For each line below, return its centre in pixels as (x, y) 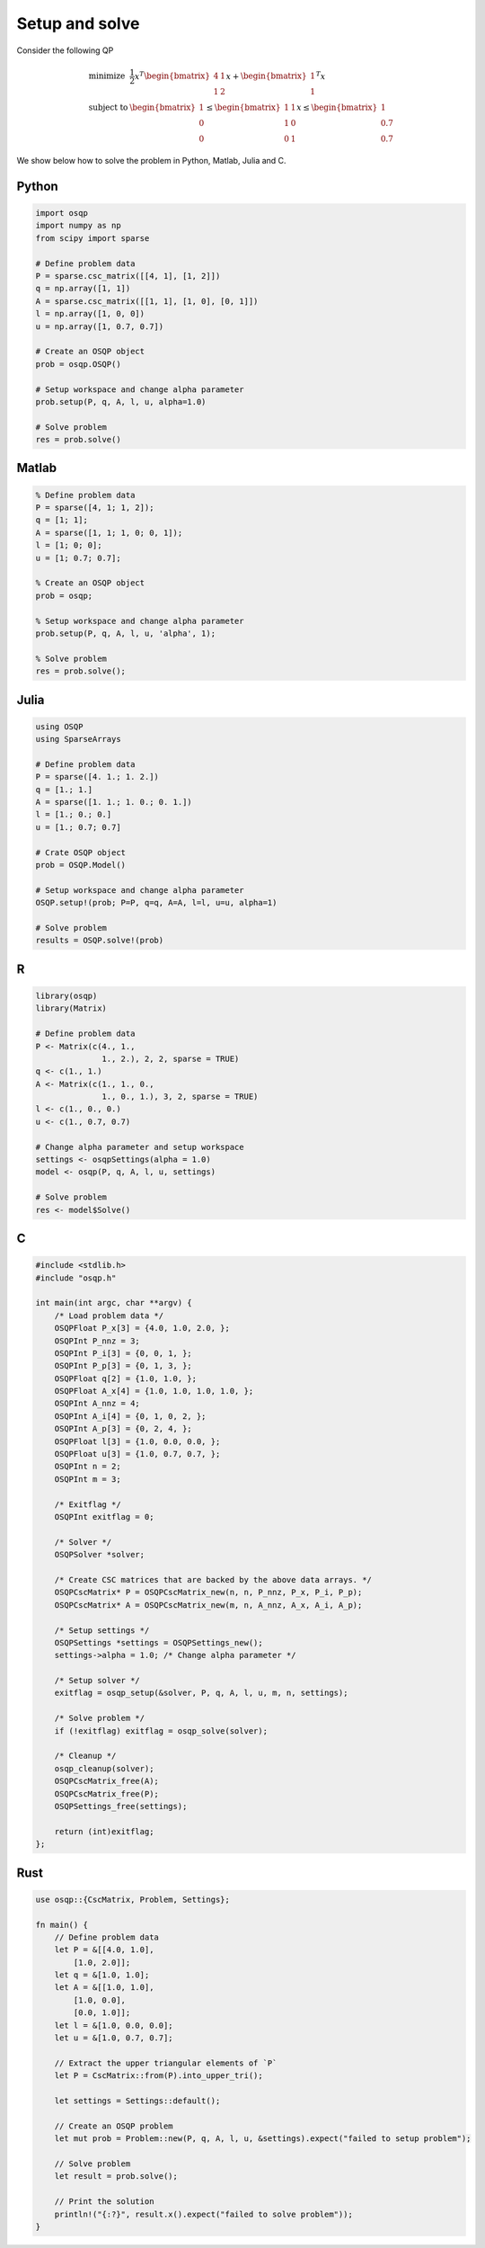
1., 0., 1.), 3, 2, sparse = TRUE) (180, 1097)
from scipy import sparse (93, 238)
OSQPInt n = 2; (88, 1467)
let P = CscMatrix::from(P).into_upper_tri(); (159, 2076)
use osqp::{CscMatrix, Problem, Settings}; (133, 1899)
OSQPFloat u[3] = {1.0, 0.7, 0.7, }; (137, 1454)
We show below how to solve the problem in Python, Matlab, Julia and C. (151, 161)
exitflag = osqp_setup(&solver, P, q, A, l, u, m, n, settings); (201, 1693)
